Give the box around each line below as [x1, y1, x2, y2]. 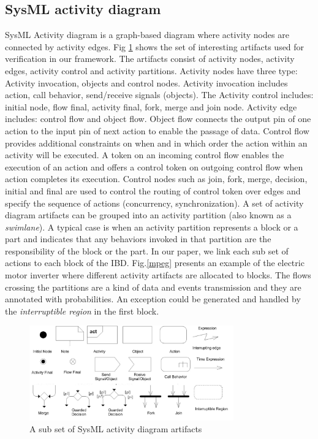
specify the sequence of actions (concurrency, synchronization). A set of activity [5, 196, 304, 209]
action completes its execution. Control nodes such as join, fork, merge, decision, [5, 172, 308, 185]
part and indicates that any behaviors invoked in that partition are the [5, 232, 271, 245]
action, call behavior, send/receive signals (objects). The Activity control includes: [5, 88, 314, 101]
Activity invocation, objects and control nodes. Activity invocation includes [5, 76, 288, 89]
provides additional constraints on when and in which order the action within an [5, 136, 308, 149]
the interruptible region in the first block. [5, 304, 159, 317]
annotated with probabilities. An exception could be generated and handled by [5, 292, 301, 305]
